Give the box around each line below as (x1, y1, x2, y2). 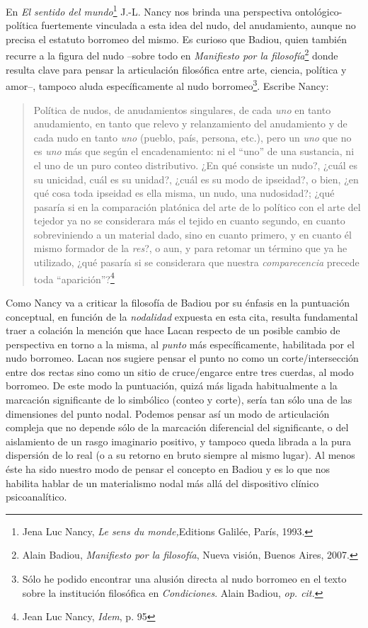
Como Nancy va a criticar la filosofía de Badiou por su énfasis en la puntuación (6, 295, 350, 309)
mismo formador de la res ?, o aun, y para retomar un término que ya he (33, 241, 347, 256)
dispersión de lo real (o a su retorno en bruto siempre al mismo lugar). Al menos (6, 447, 355, 462)
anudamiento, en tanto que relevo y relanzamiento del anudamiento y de (33, 116, 347, 131)
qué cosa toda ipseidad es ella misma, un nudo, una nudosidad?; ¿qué (33, 185, 335, 200)
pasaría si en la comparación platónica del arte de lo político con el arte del (33, 199, 361, 214)
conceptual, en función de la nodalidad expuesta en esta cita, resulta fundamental (6, 309, 358, 324)
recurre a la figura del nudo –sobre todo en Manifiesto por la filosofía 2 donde (6, 46, 338, 63)
